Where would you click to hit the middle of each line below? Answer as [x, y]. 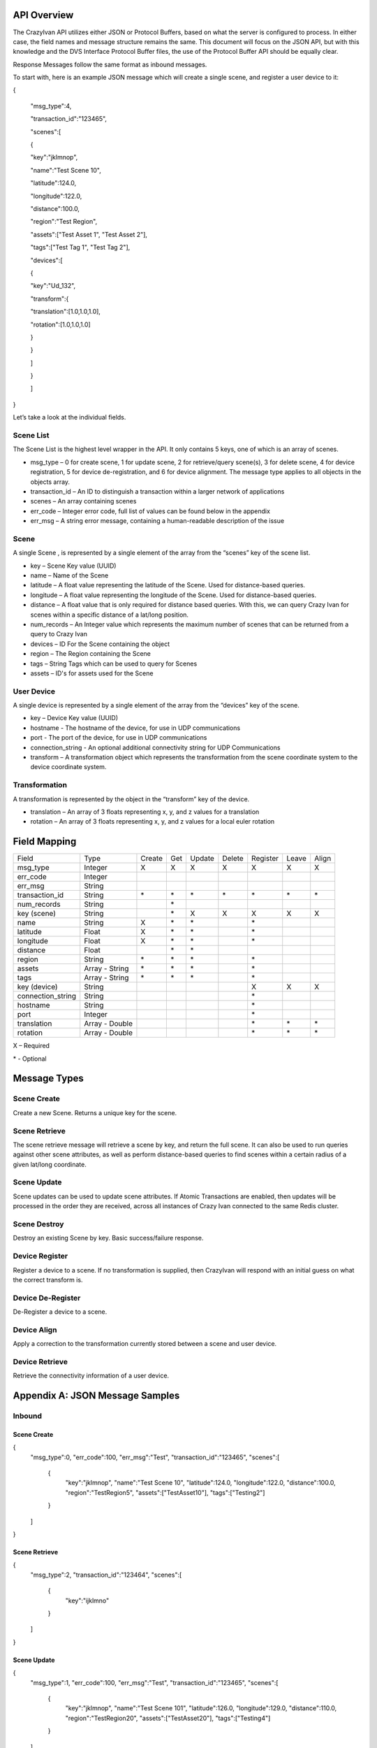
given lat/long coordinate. [50, 1164]
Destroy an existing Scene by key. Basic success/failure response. [108, 1238]
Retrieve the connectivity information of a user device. [91, 1376]
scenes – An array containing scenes [83, 501]
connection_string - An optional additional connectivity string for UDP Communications [155, 747]
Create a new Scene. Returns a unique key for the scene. [95, 1112]
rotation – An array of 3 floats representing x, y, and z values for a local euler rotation [153, 822]
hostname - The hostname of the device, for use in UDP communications [135, 728]
